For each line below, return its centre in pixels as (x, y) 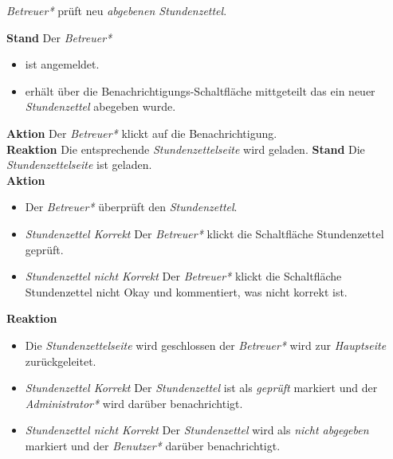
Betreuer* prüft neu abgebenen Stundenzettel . (117, 10)
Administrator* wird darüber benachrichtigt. (134, 403)
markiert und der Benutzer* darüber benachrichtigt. (153, 445)
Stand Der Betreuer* (59, 37)
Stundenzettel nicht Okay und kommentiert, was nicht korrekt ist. (186, 291)
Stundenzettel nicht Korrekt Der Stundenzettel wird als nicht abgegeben (197, 430)
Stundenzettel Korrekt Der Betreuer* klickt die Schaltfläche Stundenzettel (204, 233)
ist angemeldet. (62, 64)
